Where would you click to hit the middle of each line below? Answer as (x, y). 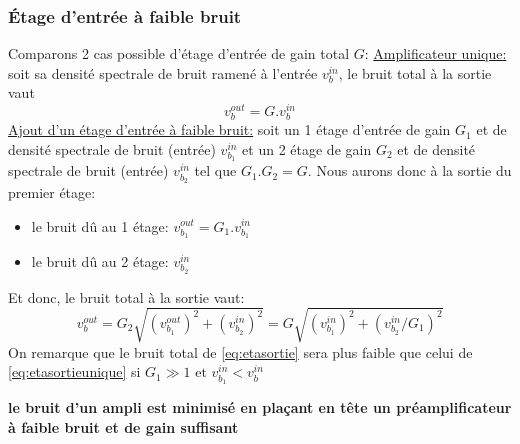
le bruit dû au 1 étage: (100, 225)
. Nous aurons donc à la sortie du (409, 170)
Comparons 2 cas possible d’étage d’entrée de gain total (179, 53)
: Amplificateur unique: (435, 53)
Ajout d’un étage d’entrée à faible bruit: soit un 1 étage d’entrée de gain (229, 129)
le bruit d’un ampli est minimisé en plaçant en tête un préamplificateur (260, 406)
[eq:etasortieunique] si (74, 371)
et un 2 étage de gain (307, 148)
